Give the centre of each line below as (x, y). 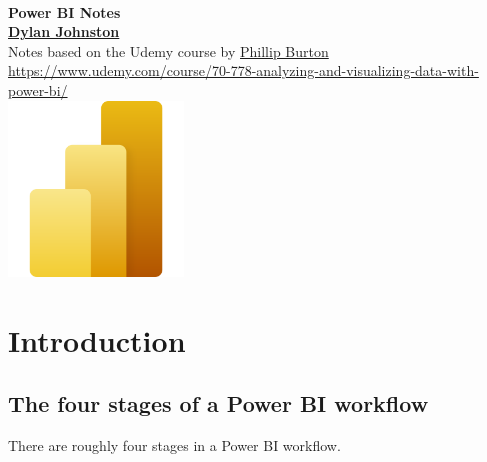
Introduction (97, 339)
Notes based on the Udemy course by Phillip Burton (168, 50)
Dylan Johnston (64, 31)
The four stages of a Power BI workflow (218, 403)
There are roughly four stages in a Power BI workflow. (174, 445)
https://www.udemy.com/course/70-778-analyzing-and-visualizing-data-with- (243, 70)
